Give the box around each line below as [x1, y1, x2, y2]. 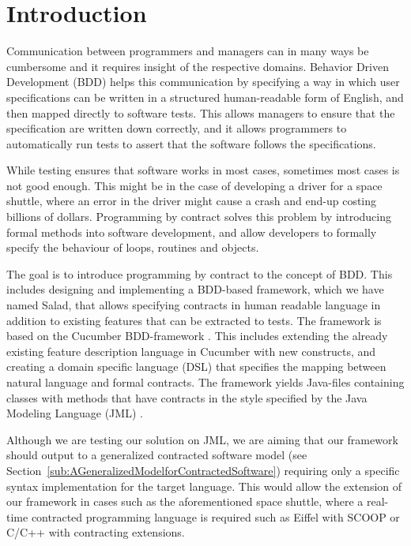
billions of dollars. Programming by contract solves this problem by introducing [6, 208, 391, 225]
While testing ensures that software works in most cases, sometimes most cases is [6, 162, 400, 178]
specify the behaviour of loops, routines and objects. [6, 239, 259, 256]
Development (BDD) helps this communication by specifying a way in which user [6, 73, 400, 90]
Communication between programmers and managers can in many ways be [6, 43, 369, 59]
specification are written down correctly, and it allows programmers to [6, 120, 347, 136]
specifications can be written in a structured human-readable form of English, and [6, 88, 404, 105]
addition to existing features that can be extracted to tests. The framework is [6, 312, 382, 328]
